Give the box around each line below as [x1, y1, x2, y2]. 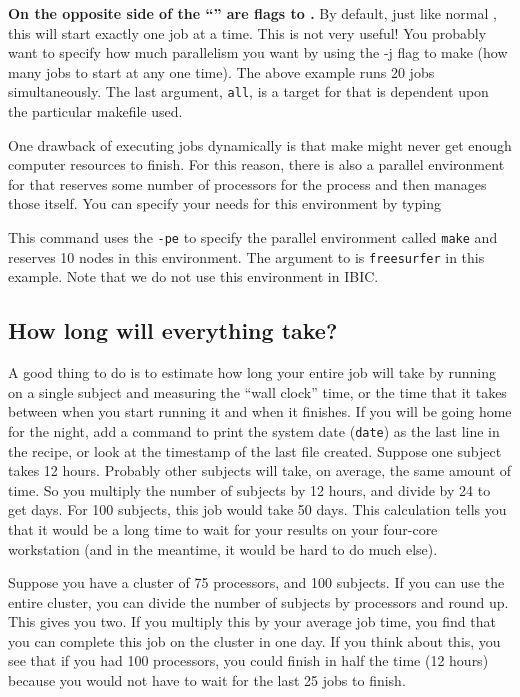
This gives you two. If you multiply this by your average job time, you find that [8, 611, 496, 632]
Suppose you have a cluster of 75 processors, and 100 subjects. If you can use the [8, 572, 505, 593]
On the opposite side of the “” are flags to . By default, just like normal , [8, 3, 497, 23]
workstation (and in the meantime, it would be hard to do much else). [8, 538, 438, 559]
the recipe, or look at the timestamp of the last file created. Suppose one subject [8, 440, 502, 461]
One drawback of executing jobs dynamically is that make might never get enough [8, 134, 512, 155]
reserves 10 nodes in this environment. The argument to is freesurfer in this [8, 246, 485, 267]
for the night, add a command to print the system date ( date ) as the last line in [8, 420, 500, 441]
